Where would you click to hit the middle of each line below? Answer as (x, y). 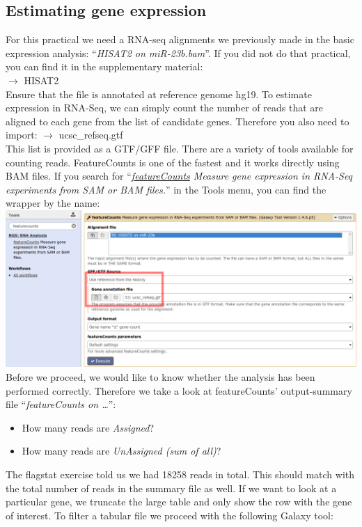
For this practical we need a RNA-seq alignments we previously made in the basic (180, 39)
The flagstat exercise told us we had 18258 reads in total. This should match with (180, 474)
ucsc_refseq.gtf (91, 135)
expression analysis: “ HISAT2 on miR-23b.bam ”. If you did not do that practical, (178, 53)
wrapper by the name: (53, 203)
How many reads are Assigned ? (88, 427)
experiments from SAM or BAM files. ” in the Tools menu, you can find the (166, 189)
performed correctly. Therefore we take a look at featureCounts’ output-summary (179, 390)
